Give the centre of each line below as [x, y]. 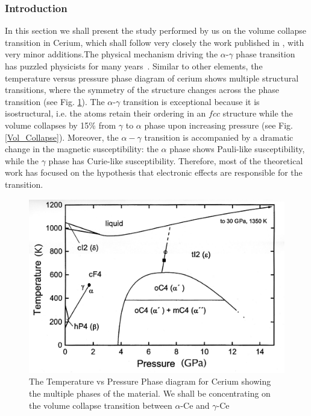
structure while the [258, 113]
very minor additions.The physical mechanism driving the [112, 54]
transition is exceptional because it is [191, 101]
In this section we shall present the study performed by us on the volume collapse [155, 30]
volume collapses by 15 [47, 125]
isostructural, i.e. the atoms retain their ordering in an [105, 113]
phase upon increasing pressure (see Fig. [218, 125]
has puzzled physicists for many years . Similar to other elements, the [134, 66]
